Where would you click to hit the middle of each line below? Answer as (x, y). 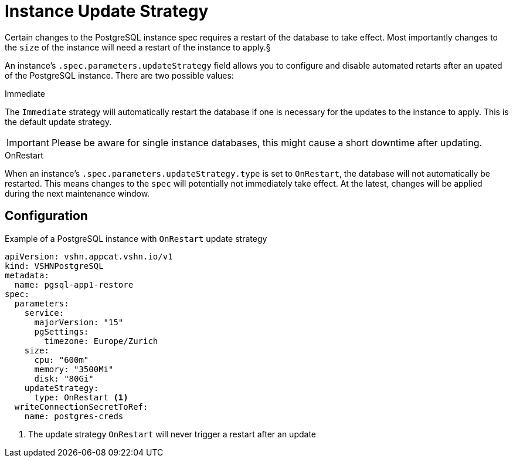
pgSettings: (62, 331)
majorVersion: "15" (79, 322)
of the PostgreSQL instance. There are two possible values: (119, 75)
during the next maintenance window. (77, 193)
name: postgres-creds (74, 416)
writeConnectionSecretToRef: (81, 407)
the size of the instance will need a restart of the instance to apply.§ (138, 47)
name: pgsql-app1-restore (74, 284)
